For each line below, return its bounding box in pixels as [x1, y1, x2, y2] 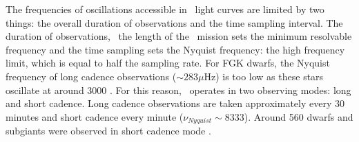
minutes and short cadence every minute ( [6, 109, 184, 123]
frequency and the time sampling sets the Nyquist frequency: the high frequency [6, 42, 345, 56]
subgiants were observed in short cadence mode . [6, 123, 211, 138]
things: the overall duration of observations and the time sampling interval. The [6, 15, 343, 29]
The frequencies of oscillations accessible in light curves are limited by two [6, 2, 324, 16]
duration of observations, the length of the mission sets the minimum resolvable [6, 29, 352, 43]
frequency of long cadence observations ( [6, 69, 177, 83]
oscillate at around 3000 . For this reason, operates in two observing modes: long [6, 82, 351, 97]
